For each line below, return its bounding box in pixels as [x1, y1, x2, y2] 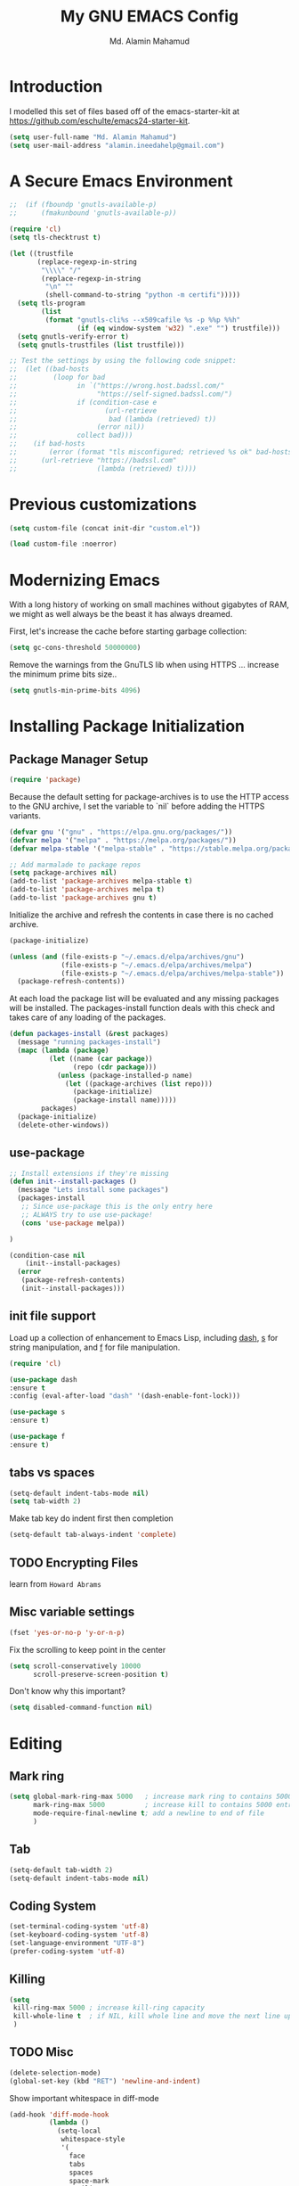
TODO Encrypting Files [9, 1555, 139, 1570]
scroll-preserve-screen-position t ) [32, 1670, 169, 1679]
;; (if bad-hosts [9, 440, 86, 448]
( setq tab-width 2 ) [9, 1497, 82, 1506]
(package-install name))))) [72, 1096, 177, 1105]
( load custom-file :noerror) [9, 539, 117, 549]
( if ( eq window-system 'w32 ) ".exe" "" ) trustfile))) [77, 324, 280, 333]
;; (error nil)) [9, 423, 145, 431]
